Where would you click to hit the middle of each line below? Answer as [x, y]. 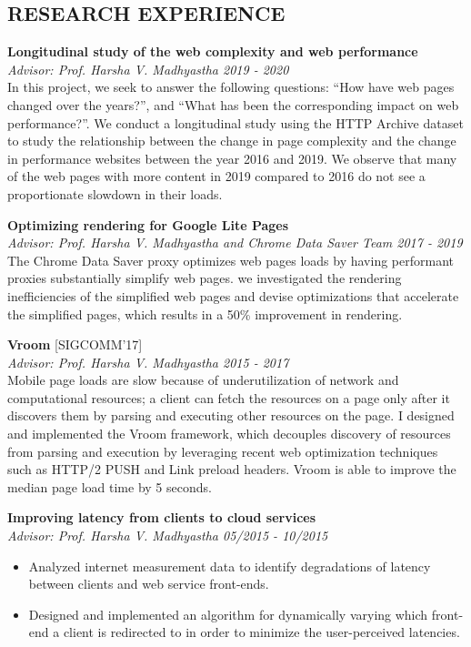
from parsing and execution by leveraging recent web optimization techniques [223, 451]
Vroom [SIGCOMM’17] [75, 344]
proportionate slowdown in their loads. [115, 193]
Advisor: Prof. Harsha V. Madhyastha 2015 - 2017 [148, 362]
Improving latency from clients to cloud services [162, 517]
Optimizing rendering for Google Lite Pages [148, 224]
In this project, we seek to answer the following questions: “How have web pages [231, 87]
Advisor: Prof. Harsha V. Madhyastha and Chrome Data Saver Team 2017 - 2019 [235, 243]
